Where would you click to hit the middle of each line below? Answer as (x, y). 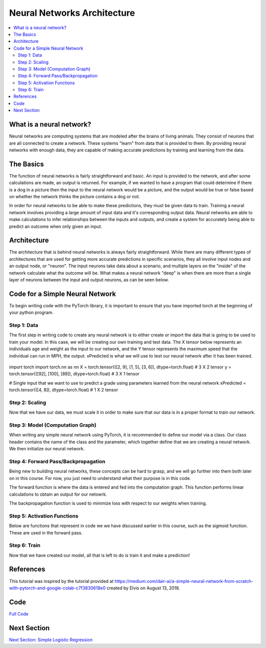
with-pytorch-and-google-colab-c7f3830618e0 (57, 588)
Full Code (19, 613)
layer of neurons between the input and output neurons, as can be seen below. (89, 280)
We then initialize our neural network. (47, 449)
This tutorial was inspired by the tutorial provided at (61, 581)
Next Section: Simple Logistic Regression (51, 640)
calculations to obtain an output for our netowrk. (58, 494)
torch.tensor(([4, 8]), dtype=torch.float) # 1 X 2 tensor (64, 390)
